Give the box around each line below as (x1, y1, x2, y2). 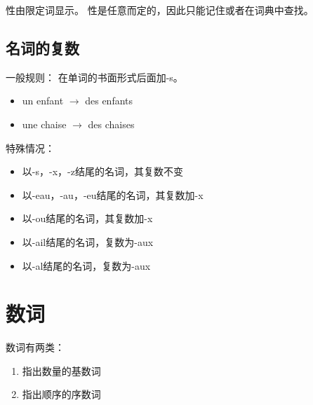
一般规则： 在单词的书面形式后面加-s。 (6, 69, 183, 84)
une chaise (22, 116, 67, 131)
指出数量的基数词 (22, 363, 101, 378)
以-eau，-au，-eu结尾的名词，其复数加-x (22, 187, 204, 202)
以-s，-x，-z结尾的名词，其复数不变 (22, 164, 183, 179)
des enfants (85, 93, 133, 108)
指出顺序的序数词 (22, 387, 101, 401)
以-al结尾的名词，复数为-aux (22, 258, 151, 273)
